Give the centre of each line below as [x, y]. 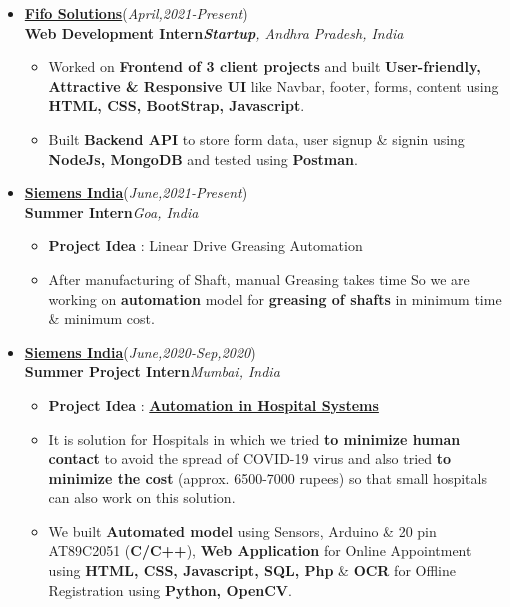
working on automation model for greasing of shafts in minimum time [275, 298]
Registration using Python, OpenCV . [170, 589]
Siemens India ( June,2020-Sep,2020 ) [140, 351]
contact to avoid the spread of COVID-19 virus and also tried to [250, 458]
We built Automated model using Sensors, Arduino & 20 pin [242, 530]
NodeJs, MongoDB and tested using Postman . [203, 158]
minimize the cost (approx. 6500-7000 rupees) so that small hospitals [267, 477]
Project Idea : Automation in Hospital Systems [213, 404]
